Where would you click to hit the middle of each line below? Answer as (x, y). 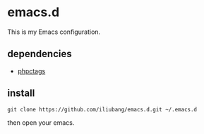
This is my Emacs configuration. (54, 32)
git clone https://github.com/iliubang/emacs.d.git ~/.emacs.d (102, 109)
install (21, 93)
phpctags (31, 71)
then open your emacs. (41, 122)
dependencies (40, 54)
